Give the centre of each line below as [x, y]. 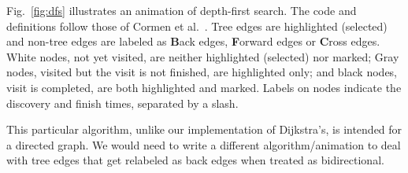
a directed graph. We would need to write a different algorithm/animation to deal [204, 144]
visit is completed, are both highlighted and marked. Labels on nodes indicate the [204, 87]
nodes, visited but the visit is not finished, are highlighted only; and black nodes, [202, 72]
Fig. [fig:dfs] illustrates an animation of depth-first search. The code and [182, 10]
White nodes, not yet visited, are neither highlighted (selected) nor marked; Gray [203, 56]
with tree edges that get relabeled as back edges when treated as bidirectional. [195, 160]
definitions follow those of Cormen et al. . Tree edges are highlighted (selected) [197, 26]
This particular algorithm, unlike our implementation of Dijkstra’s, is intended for [204, 129]
